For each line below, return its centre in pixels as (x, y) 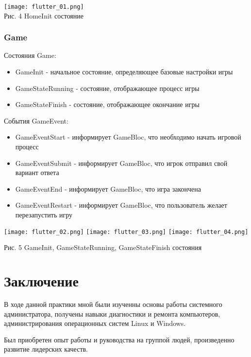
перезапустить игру (44, 214)
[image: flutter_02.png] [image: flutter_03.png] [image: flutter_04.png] (126, 232)
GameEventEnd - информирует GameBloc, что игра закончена (108, 188)
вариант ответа (37, 172)
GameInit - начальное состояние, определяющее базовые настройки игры (124, 72)
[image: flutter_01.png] (44, 7)
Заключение (41, 281)
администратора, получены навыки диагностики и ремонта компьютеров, (112, 313)
